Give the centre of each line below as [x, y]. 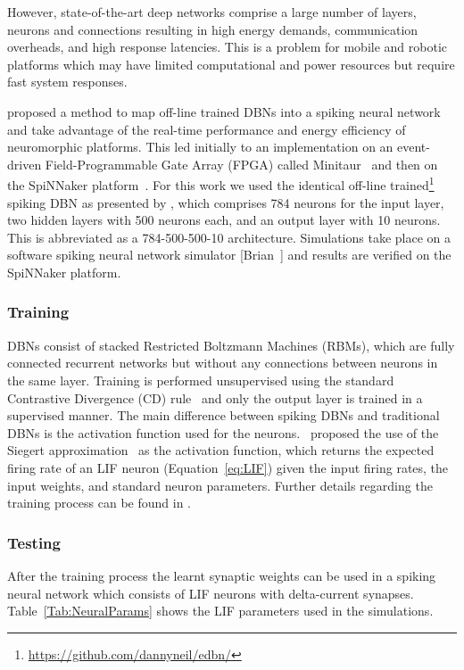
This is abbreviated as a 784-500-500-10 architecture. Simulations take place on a [229, 237]
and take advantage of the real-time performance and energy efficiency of [207, 129]
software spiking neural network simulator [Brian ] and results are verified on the [229, 255]
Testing [34, 542]
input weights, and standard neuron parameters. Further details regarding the [220, 485]
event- [414, 147]
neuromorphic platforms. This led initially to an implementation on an [200, 147]
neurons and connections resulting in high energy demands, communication [213, 29]
